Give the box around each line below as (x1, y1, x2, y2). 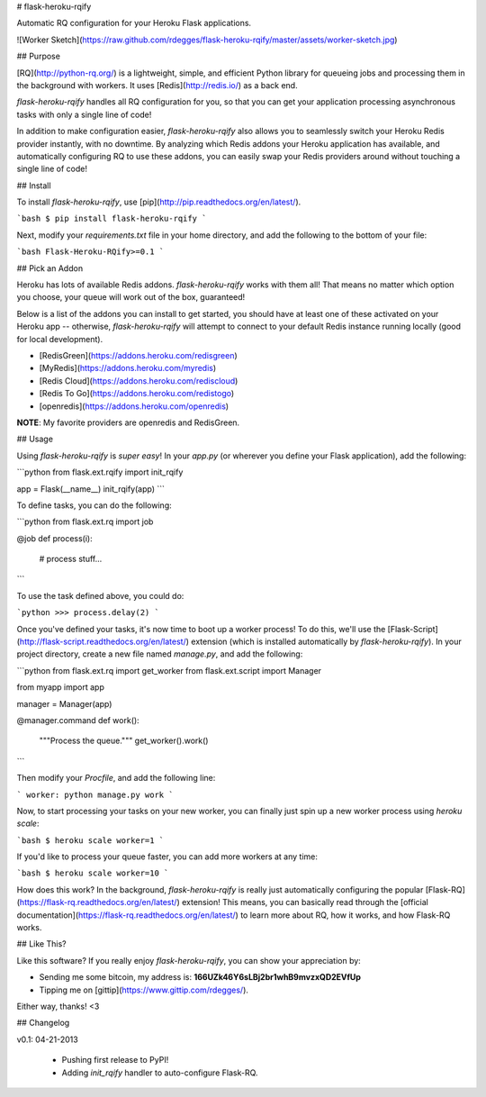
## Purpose (16, 50, 60, 62)
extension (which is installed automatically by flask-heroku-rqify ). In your (190, 636, 463, 648)
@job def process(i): (16, 532, 94, 544)
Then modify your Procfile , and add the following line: (16, 773, 216, 784)
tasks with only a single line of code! (16, 109, 152, 120)
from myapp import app (16, 682, 105, 693)
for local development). (16, 333, 103, 344)
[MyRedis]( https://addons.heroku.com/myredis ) (39, 363, 217, 374)
